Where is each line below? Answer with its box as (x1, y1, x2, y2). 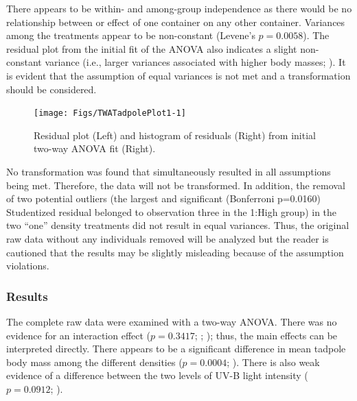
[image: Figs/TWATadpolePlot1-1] (34, 108, 186, 119)
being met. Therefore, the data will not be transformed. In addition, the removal (6, 178, 345, 192)
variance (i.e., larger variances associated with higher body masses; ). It (45, 55, 346, 69)
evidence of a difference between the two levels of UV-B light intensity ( (6, 368, 308, 382)
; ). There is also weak (227, 354, 320, 369)
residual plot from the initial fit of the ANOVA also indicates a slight (6, 41, 297, 56)
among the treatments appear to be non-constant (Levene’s (6, 28, 255, 42)
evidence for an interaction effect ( (6, 328, 151, 342)
